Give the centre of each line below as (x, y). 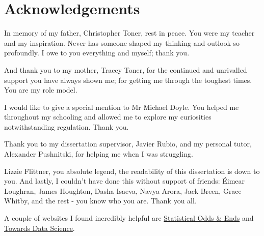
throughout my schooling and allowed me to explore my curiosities (108, 117)
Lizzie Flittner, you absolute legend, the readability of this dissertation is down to (132, 171)
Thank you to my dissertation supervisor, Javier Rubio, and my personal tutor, (128, 144)
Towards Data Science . (39, 228)
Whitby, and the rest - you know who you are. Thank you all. (100, 201)
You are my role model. (41, 90)
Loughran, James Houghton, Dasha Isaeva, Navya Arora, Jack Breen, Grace (123, 190)
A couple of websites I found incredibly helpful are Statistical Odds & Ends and (129, 218)
